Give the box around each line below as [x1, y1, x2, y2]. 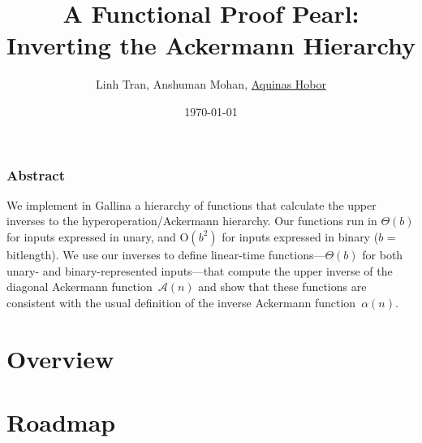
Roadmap [6, 405, 116, 438]
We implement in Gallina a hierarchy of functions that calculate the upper [6, 196, 377, 213]
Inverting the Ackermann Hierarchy [6, 28, 416, 62]
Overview [6, 341, 114, 375]
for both [362, 245, 403, 263]
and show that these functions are [198, 278, 367, 295]
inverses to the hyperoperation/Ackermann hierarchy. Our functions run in [6, 212, 377, 229]
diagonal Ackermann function [6, 278, 153, 295]
